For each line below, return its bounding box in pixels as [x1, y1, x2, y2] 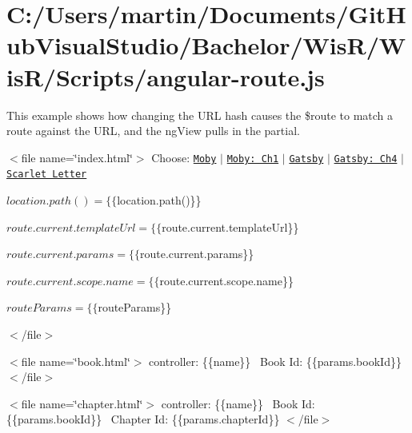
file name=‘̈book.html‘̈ [21, 352, 130, 369]
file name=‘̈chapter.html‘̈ [21, 395, 143, 411]
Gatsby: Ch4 [334, 153, 398, 165]
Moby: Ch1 [226, 153, 279, 165]
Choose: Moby [151, 149, 217, 165]
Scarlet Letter [6, 169, 87, 181]
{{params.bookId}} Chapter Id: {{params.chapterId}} [6, 411, 280, 427]
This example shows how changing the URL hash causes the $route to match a [6, 106, 394, 123]
